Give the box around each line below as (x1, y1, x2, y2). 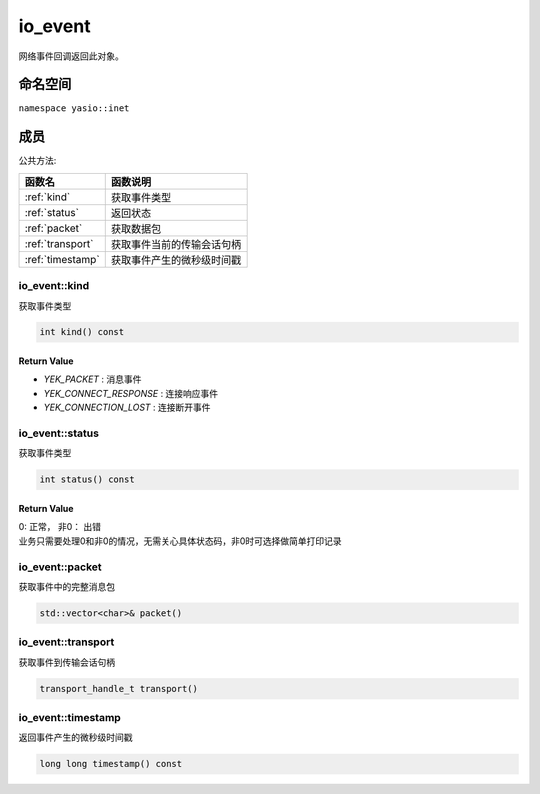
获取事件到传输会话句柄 (18, 656, 115, 668)
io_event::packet (18, 560, 102, 574)
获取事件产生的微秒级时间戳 (110, 253, 242, 267)
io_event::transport (18, 635, 115, 649)
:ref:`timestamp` (24, 252, 100, 266)
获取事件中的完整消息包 (18, 580, 115, 592)
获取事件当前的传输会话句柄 (110, 237, 242, 251)
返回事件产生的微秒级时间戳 (18, 731, 133, 744)
